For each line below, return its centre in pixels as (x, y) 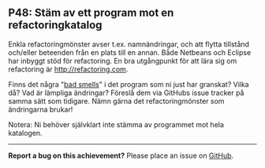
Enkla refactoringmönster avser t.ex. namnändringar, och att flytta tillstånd (129, 44)
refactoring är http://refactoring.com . (68, 69)
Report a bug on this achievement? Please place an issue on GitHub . (121, 155)
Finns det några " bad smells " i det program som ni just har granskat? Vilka (129, 84)
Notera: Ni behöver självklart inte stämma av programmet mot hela (116, 124)
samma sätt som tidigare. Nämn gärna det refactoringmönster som (116, 100)
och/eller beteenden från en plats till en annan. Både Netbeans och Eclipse (130, 52)
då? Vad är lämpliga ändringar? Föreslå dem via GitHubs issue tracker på (126, 93)
